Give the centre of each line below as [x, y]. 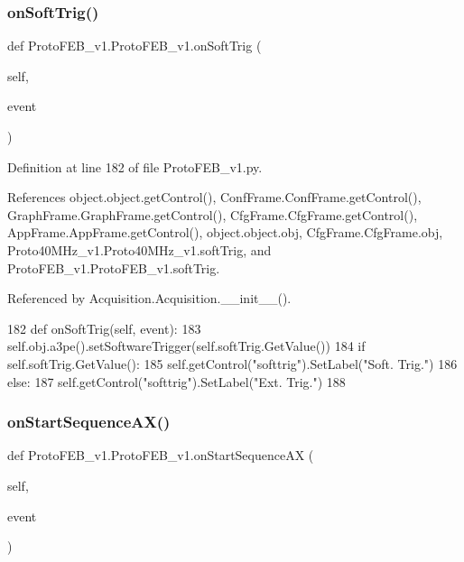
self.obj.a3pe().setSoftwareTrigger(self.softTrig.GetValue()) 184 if [186, 346]
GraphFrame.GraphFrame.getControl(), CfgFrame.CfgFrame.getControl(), [213, 214]
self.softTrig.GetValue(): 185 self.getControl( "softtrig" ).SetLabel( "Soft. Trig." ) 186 [232, 363]
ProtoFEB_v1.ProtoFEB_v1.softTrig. [114, 267]
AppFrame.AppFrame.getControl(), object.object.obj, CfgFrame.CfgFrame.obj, [225, 232]
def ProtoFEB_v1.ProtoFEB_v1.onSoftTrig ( [135, 46]
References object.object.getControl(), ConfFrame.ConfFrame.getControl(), [214, 197]
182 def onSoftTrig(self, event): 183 [104, 328]
